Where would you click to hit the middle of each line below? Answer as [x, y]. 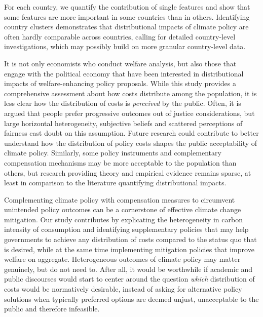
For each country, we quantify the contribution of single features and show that [127, 7]
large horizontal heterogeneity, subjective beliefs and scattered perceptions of [123, 123]
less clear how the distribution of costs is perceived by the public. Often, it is [123, 103]
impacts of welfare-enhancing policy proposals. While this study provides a [120, 83]
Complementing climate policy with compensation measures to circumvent [120, 199]
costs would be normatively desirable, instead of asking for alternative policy [123, 289]
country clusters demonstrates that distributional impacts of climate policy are [126, 27]
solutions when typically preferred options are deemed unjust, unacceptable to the [131, 299]
